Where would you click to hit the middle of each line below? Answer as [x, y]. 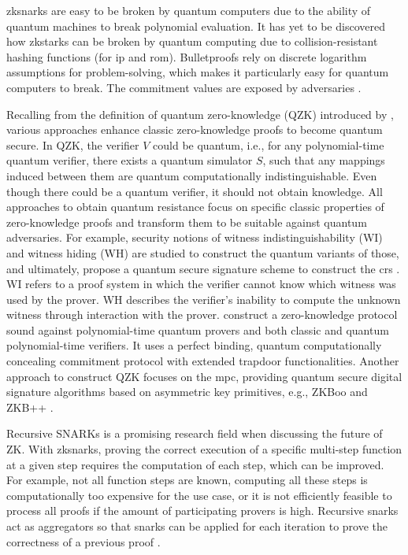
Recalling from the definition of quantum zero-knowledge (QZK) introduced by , [200, 114]
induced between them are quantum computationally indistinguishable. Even [192, 175]
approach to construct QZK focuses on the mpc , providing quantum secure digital [204, 376]
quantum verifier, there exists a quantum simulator [130, 160]
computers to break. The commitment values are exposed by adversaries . [184, 87]
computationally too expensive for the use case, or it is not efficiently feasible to [199, 495]
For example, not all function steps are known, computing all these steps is [187, 480]
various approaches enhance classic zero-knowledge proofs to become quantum [195, 129]
